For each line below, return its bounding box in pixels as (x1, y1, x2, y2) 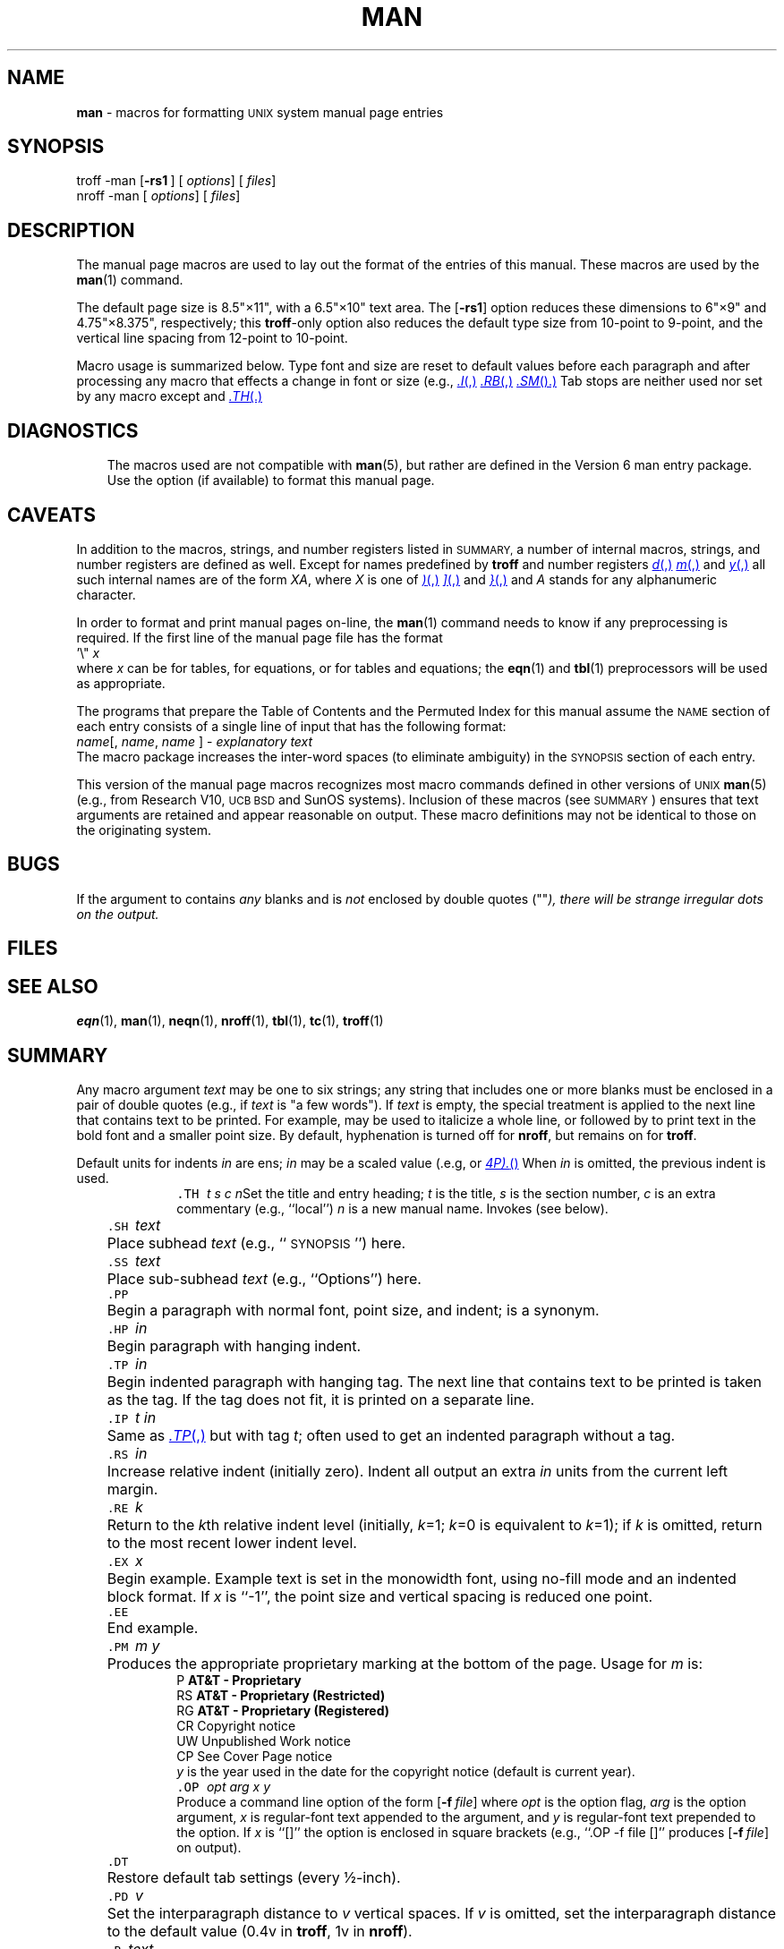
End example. (107, 1618, 199, 1637)
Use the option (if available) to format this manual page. (107, 472, 435, 489)
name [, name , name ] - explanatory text (76, 733, 313, 749)
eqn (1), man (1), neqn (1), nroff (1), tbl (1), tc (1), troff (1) (76, 1013, 384, 1029)
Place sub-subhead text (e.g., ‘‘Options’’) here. (107, 1269, 422, 1288)
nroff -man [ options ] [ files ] (76, 188, 241, 204)
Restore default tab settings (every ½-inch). (107, 1868, 401, 1886)
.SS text (107, 1251, 161, 1270)
